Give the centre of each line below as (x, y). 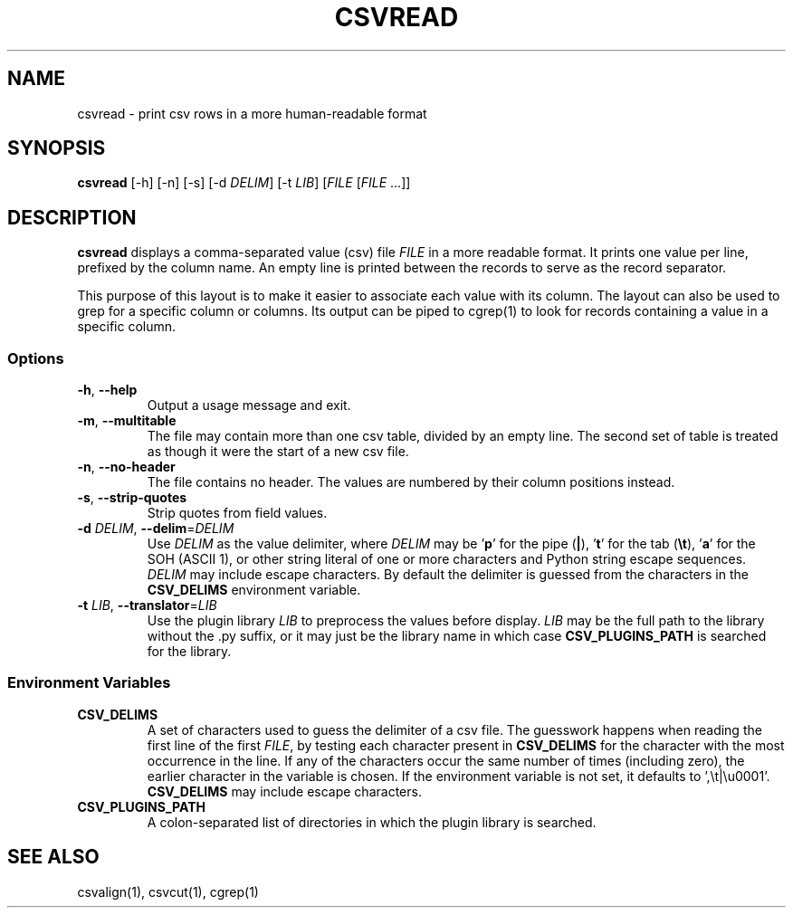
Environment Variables (89, 683)
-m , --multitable (127, 421)
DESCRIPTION (72, 217)
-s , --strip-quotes (132, 498)
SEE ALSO (53, 857)
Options (36, 358)
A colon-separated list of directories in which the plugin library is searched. (372, 822)
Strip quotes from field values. (237, 513)
